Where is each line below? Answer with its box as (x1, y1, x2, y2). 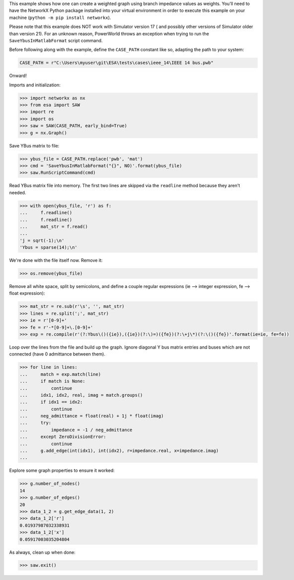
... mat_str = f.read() (19, 223, 88, 229)
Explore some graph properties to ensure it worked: (9, 467, 115, 474)
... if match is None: (19, 378, 85, 384)
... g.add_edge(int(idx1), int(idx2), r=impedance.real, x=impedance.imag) (19, 448, 219, 454)
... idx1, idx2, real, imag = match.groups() (19, 392, 143, 398)
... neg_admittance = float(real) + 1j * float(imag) (19, 413, 164, 419)
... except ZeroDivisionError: (19, 434, 106, 439)
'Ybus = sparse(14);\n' (19, 245, 78, 250)
